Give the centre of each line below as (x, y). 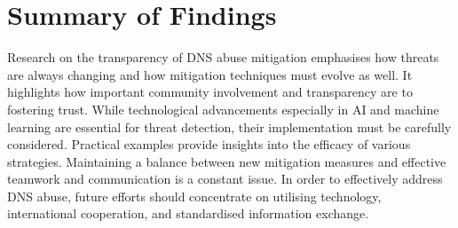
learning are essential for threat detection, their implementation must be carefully (229, 126)
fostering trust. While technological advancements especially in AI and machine (223, 109)
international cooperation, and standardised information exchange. (188, 213)
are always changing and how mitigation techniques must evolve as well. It (210, 74)
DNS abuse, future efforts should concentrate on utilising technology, (194, 196)
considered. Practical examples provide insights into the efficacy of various (209, 144)
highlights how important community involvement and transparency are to (210, 92)
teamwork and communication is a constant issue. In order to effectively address (225, 179)
